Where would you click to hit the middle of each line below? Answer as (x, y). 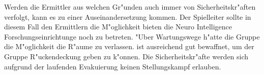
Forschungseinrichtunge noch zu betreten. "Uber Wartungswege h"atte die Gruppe (132, 36)
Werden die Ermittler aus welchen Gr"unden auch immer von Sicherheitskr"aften (130, 7)
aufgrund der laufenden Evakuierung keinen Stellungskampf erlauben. (113, 66)
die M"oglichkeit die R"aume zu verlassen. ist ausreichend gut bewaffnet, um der (129, 46)
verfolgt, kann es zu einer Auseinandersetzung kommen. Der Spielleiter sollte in (128, 16)
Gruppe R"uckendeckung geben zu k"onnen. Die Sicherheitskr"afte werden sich (126, 56)
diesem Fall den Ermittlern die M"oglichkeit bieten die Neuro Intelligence (118, 27)
